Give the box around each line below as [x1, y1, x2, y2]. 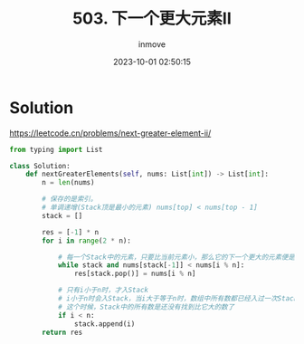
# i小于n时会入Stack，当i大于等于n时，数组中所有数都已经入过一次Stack [57, 294, 299, 303]
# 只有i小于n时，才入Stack [57, 286, 149, 295]
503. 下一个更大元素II [71, 8, 233, 29]
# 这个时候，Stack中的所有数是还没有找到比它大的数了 [57, 302, 235, 311]
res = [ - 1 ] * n [42, 227, 100, 236]
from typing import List [9, 145, 103, 154]
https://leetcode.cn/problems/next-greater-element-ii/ [9, 128, 212, 139]
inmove [138, 38, 166, 50]
